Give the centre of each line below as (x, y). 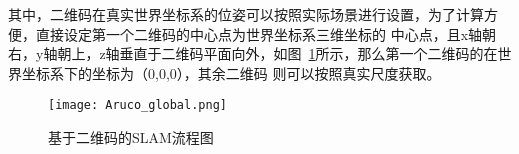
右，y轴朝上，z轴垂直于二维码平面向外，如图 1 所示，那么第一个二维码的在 (253, 53)
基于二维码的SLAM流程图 (131, 137)
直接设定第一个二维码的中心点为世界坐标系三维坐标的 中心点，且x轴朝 (266, 33)
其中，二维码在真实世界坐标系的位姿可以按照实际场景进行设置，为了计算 (246, 14)
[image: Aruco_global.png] (137, 105)
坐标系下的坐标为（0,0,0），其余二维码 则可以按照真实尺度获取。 (231, 72)
